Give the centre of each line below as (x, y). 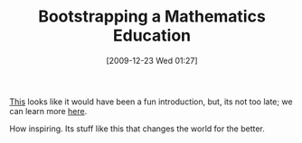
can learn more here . (48, 111)
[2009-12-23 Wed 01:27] (152, 60)
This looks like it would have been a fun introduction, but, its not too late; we (151, 102)
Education (152, 36)
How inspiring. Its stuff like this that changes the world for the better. (137, 129)
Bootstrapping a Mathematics (152, 17)
